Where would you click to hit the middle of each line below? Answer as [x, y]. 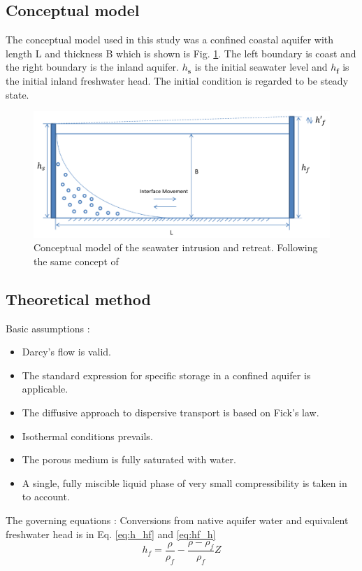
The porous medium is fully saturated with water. [129, 459]
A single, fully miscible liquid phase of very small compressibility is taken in [184, 482]
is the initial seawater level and [261, 67]
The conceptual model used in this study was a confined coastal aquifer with [170, 40]
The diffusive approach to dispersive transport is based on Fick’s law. [171, 413]
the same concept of [76, 261]
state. [17, 94]
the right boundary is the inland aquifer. [92, 67]
